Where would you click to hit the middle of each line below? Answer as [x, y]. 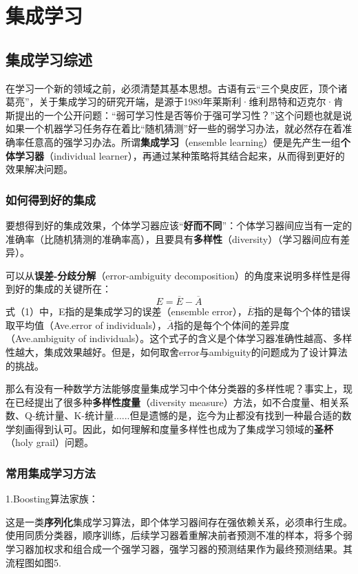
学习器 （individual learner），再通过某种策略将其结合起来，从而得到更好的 [180, 155]
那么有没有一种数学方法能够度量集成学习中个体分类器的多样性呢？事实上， [174, 389]
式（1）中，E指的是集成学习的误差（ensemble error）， [126, 311]
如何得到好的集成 [51, 199]
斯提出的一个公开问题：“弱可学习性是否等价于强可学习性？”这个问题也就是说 [179, 115]
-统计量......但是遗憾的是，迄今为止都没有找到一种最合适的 [212, 415]
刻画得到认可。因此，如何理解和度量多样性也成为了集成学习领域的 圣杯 [174, 428]
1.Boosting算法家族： [52, 499]
